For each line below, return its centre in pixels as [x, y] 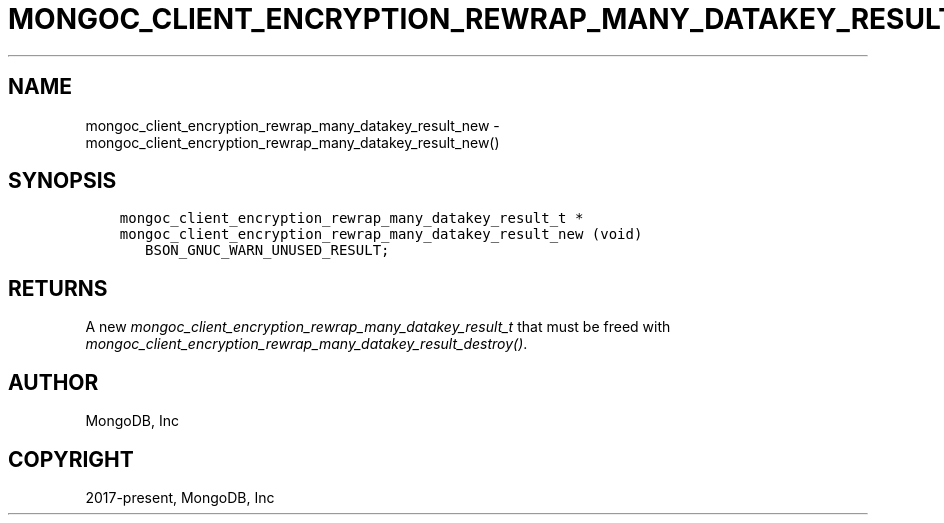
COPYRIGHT [71, 459]
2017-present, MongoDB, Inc [180, 497]
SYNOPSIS [62, 181]
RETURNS [58, 288]
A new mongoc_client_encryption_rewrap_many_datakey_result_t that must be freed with [378, 327]
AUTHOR [53, 382]
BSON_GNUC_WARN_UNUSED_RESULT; [267, 250]
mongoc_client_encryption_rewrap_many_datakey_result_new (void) [381, 234]
